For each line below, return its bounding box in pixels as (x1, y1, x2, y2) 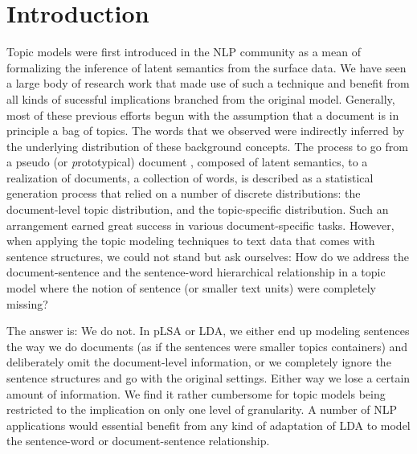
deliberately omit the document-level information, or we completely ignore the (6, 354, 391, 370)
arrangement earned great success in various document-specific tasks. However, (6, 216, 395, 233)
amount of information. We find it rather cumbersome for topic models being (6, 385, 386, 402)
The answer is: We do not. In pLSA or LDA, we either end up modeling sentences (6, 322, 410, 339)
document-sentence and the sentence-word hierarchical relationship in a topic (6, 264, 386, 280)
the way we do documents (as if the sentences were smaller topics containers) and (6, 337, 408, 354)
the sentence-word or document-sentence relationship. (6, 432, 270, 449)
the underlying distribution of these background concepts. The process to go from (6, 137, 408, 154)
